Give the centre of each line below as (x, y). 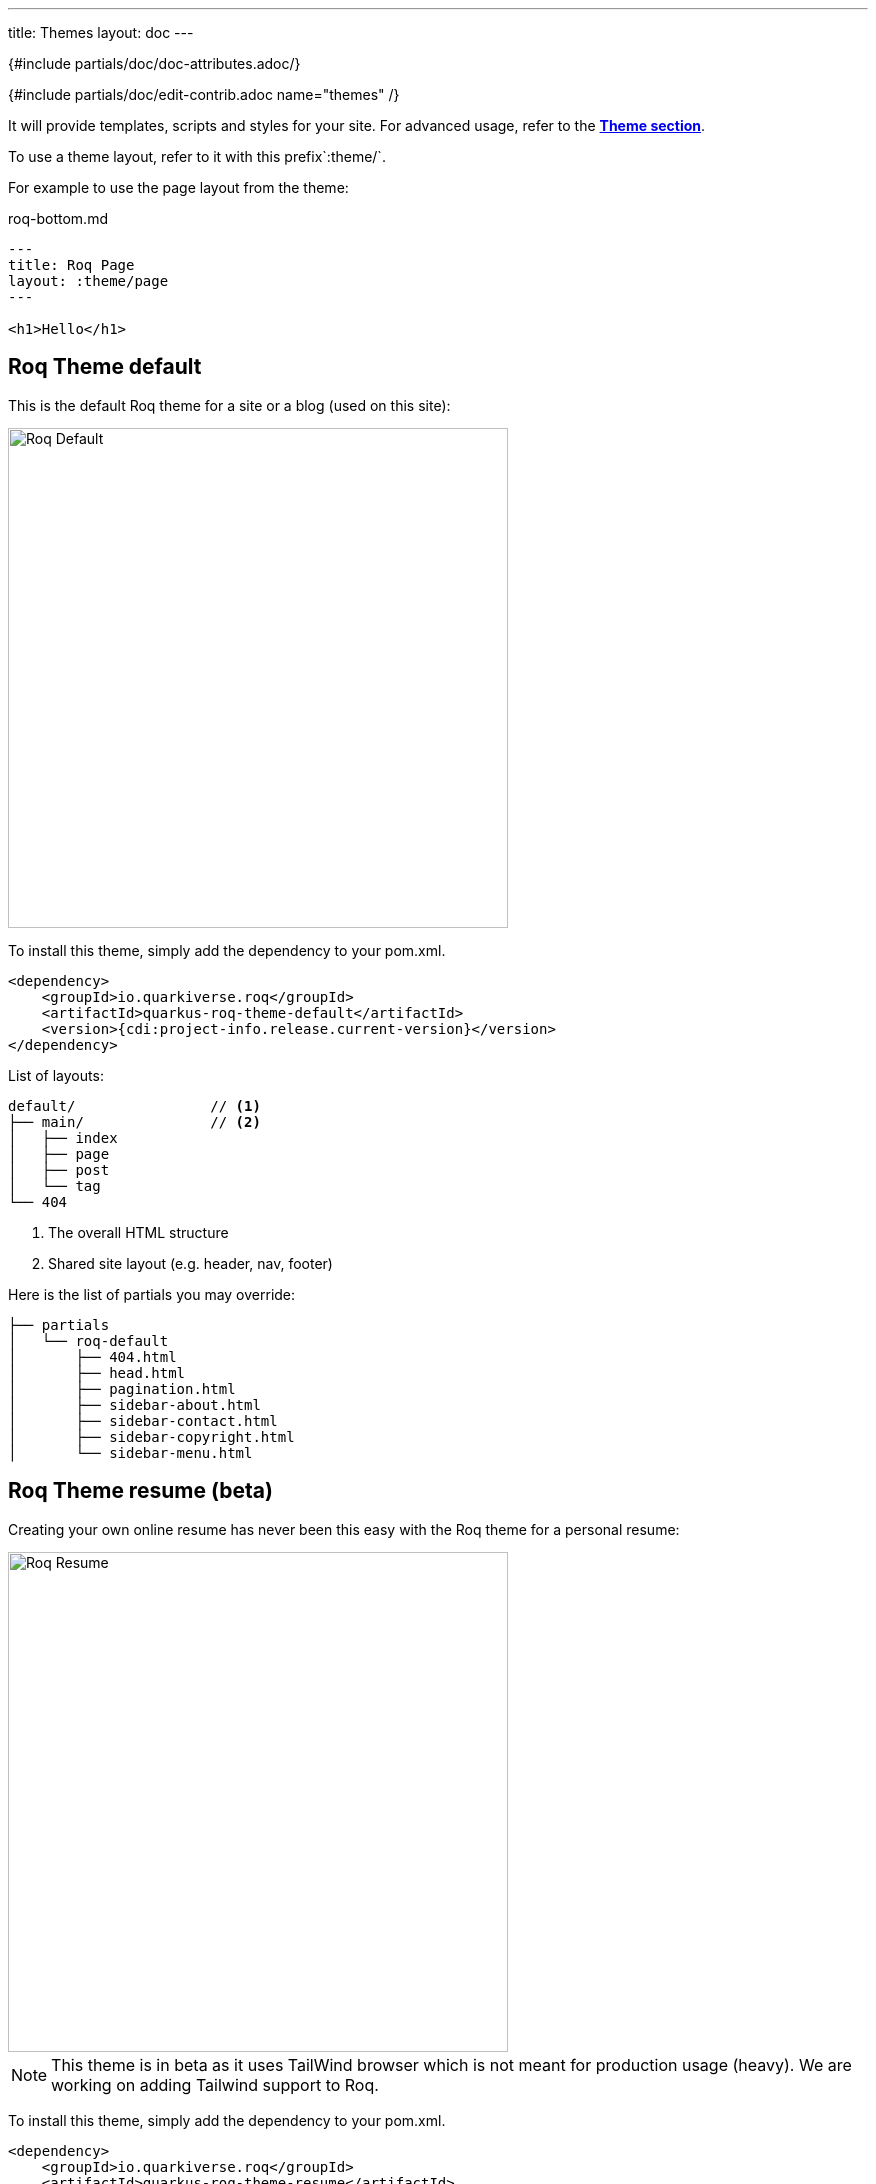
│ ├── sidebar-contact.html (143, 1420)
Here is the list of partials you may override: (152, 1294)
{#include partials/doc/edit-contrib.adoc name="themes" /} (204, 94)
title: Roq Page (71, 265)
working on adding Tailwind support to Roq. (215, 2084)
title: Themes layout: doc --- (101, 32)
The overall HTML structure (138, 1232)
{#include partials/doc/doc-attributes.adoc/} (154, 63)
